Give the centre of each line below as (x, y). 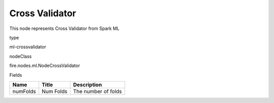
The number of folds (97, 91)
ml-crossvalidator (28, 47)
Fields (16, 75)
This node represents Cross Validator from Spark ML (64, 28)
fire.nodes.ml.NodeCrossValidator (45, 65)
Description (88, 85)
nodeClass (21, 56)
